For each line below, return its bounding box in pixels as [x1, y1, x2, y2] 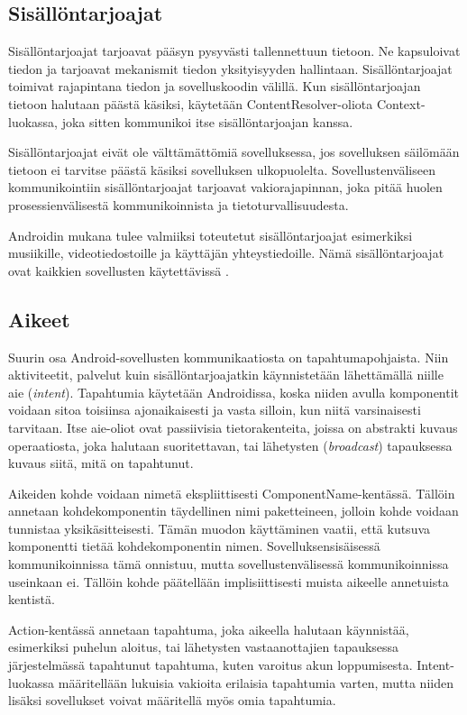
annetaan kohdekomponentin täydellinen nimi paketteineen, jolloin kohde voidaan [8, 501, 459, 520]
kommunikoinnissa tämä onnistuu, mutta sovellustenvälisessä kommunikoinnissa [8, 555, 449, 573]
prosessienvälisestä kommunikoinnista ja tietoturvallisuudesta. [8, 195, 349, 214]
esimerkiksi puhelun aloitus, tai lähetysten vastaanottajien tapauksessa [8, 637, 399, 656]
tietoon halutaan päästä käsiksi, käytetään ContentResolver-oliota [8, 94, 373, 113]
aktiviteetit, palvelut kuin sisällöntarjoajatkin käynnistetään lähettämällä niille [8, 365, 444, 384]
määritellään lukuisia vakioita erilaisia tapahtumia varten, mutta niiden [58, 673, 453, 692]
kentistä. [8, 590, 55, 609]
